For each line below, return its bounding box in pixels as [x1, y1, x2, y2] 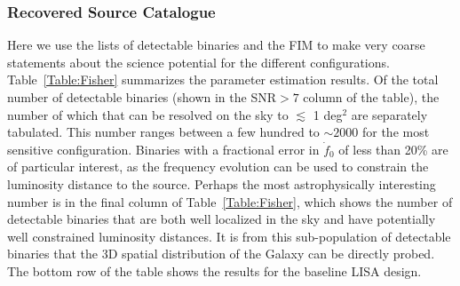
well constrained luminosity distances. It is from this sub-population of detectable [7, 226, 451, 245]
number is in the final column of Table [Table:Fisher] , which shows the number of [7, 192, 453, 211]
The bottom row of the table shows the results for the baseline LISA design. [7, 261, 422, 280]
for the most [361, 123, 430, 141]
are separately [351, 105, 428, 123]
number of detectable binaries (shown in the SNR [7, 88, 276, 106]
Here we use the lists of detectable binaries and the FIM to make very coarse [7, 36, 425, 54]
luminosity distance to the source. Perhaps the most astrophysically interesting [7, 174, 436, 193]
